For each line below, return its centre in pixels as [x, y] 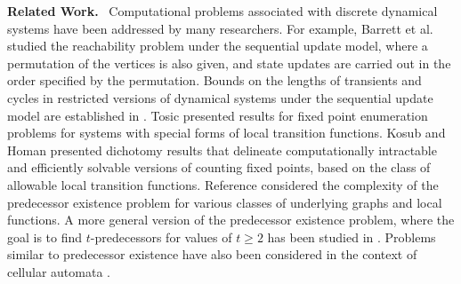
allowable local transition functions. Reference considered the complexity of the [223, 184]
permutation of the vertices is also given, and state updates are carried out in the [229, 63]
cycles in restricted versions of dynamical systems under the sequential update [220, 97]
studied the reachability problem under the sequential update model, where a [218, 46]
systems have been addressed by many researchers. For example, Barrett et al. [220, 28]
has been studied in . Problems [352, 237]
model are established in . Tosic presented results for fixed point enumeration [218, 115]
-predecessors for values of [161, 237]
